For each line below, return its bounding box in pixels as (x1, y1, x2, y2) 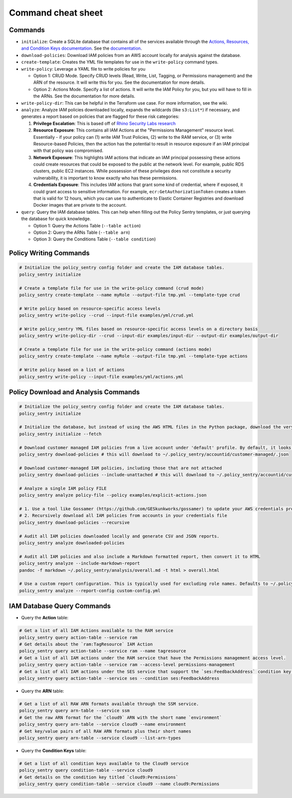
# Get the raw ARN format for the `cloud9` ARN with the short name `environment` (19, 715, 222, 720)
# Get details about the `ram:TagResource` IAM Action (19, 642, 153, 647)
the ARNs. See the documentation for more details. (33, 93, 136, 99)
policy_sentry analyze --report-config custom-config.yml (19, 588, 161, 594)
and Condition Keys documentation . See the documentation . (21, 45, 142, 51)
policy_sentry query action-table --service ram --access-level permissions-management (19, 662, 235, 668)
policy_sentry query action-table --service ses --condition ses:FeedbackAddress (19, 676, 220, 681)
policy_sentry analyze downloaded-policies (19, 540, 125, 546)
